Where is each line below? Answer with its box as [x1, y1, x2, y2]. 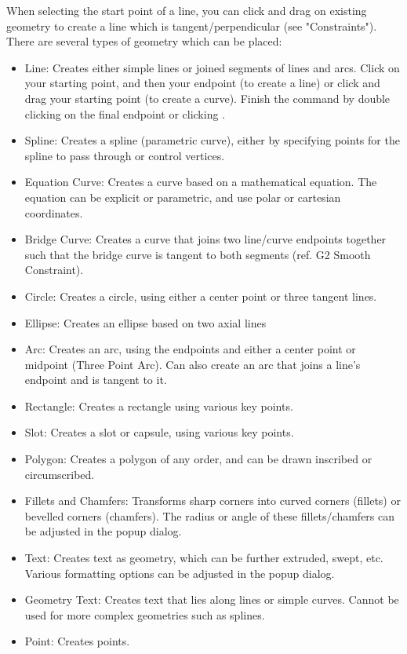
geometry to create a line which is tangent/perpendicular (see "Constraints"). [6, 17, 377, 34]
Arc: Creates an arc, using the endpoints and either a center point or [24, 341, 356, 357]
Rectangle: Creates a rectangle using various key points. [24, 397, 293, 414]
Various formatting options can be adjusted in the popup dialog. [24, 564, 335, 581]
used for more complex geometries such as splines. [24, 606, 265, 623]
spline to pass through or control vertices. [24, 147, 225, 163]
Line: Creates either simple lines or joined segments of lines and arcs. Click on [24, 59, 400, 75]
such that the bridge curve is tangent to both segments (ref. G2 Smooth [24, 246, 371, 262]
